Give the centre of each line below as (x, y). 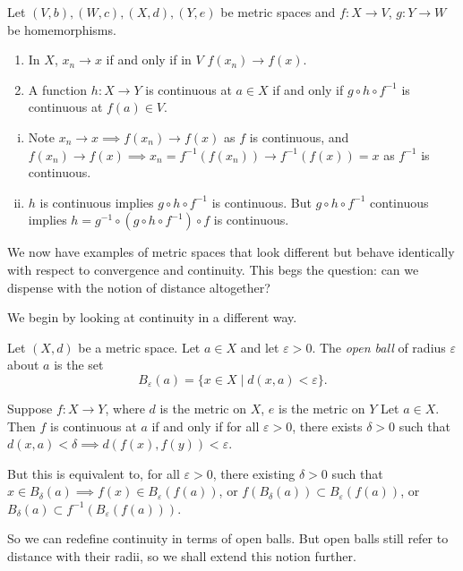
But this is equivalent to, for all (94, 473)
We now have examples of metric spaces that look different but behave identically (231, 252)
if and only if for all (206, 426)
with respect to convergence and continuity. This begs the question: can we (213, 269)
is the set (79, 365)
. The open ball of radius (379, 347)
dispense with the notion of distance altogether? (139, 287)
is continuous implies (97, 202)
